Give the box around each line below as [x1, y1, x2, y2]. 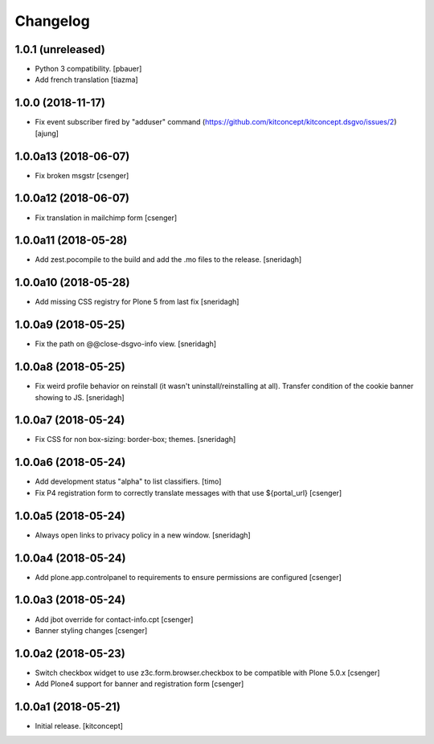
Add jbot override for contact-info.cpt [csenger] [35, 615, 194, 624]
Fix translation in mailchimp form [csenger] [35, 213, 178, 223]
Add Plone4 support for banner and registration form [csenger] [35, 679, 244, 689]
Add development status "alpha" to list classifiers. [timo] [35, 476, 222, 486]
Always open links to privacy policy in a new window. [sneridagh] [35, 530, 251, 540]
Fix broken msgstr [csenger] [35, 170, 129, 180]
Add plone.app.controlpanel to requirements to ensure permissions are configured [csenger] [35, 572, 342, 582]
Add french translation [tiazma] [35, 75, 138, 84]
